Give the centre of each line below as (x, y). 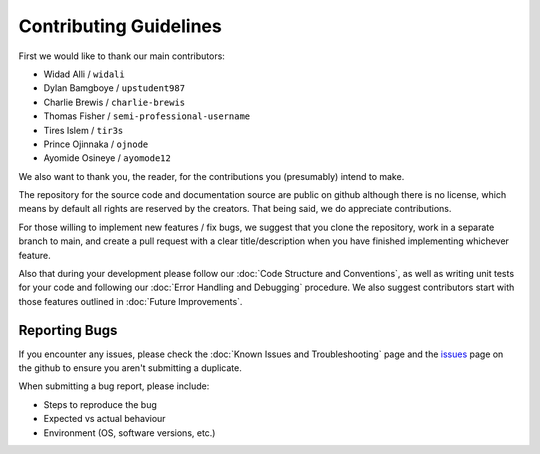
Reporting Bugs (68, 330)
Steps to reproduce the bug (100, 404)
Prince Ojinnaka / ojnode (96, 144)
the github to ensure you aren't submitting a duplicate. (130, 368)
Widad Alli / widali (84, 74)
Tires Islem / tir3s (83, 130)
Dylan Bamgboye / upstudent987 (114, 88)
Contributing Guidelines (120, 26)
